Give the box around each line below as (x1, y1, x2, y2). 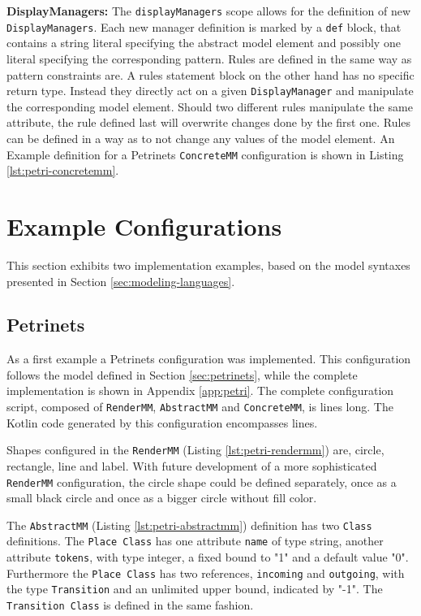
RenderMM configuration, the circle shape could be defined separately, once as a (6, 473, 397, 490)
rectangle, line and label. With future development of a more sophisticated (6, 457, 377, 474)
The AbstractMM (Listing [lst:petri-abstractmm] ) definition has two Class (6, 516, 372, 533)
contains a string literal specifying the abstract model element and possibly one (6, 34, 401, 51)
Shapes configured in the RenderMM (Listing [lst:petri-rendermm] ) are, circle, (6, 441, 384, 458)
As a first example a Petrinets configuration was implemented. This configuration (6, 350, 411, 367)
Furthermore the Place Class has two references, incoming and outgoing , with (6, 564, 405, 581)
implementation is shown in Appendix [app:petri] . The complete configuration (6, 382, 394, 399)
